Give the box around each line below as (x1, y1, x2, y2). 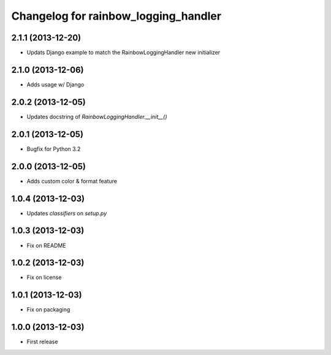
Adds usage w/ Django (26, 80, 85, 88)
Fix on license (26, 273, 62, 281)
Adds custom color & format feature (26, 177, 118, 185)
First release (26, 338, 58, 346)
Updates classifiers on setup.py (26, 209, 107, 217)
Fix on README (26, 242, 67, 249)
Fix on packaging (26, 306, 70, 313)
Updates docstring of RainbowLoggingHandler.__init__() (26, 113, 168, 120)
